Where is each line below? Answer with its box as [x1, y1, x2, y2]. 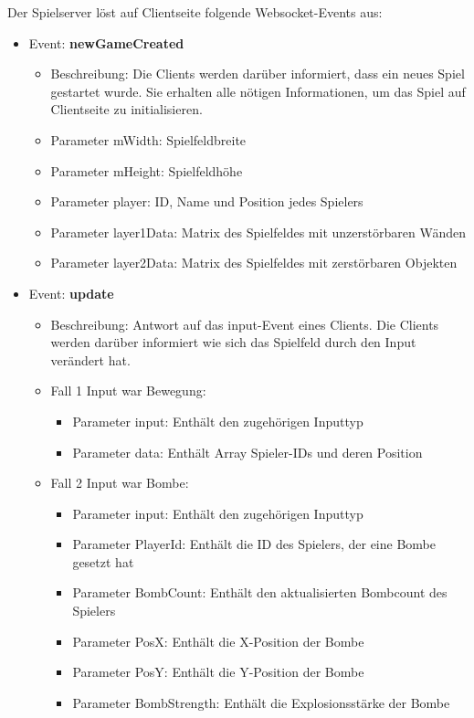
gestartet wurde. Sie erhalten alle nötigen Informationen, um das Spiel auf [50, 81, 466, 100]
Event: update [28, 283, 114, 302]
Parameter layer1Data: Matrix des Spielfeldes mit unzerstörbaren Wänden [50, 222, 466, 241]
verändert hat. [50, 350, 131, 369]
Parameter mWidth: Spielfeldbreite [50, 130, 247, 149]
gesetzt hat [72, 552, 134, 571]
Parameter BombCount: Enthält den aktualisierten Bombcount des [72, 583, 448, 602]
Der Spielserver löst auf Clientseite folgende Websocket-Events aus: [7, 3, 383, 21]
